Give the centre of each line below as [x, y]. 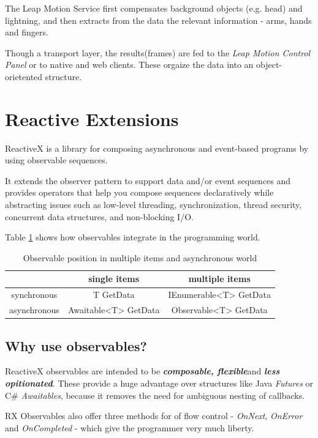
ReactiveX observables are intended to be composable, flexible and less [142, 371]
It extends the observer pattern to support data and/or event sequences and [148, 180]
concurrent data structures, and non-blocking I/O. [99, 216]
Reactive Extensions [92, 118]
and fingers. [27, 32]
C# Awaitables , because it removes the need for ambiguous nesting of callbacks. [155, 395]
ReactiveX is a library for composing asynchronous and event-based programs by [157, 148]
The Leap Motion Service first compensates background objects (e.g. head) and [154, 8]
